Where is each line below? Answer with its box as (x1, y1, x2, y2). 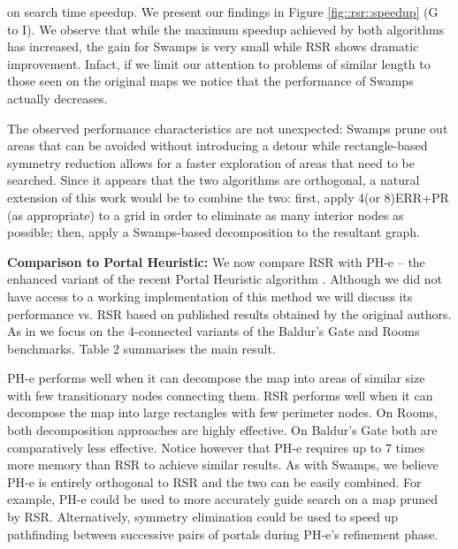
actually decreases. (7, 88, 108, 107)
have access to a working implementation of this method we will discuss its (7, 286, 413, 305)
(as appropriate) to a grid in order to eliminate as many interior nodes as (7, 205, 404, 224)
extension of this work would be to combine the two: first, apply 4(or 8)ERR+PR (7, 187, 449, 206)
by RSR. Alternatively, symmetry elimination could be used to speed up (7, 507, 399, 526)
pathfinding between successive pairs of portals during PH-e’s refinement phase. (7, 524, 439, 543)
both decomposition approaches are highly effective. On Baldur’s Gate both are (7, 421, 438, 439)
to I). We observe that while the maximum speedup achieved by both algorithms (7, 19, 445, 38)
